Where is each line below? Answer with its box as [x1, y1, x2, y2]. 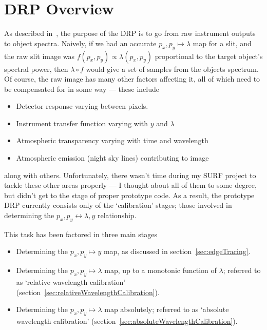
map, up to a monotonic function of [104, 265, 217, 276]
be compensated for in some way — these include [4, 83, 160, 94]
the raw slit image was [4, 50, 75, 61]
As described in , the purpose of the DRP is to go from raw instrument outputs [4, 28, 256, 38]
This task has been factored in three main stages [4, 228, 157, 239]
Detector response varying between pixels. [16, 101, 148, 111]
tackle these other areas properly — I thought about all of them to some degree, [4, 180, 257, 190]
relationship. [97, 210, 137, 221]
